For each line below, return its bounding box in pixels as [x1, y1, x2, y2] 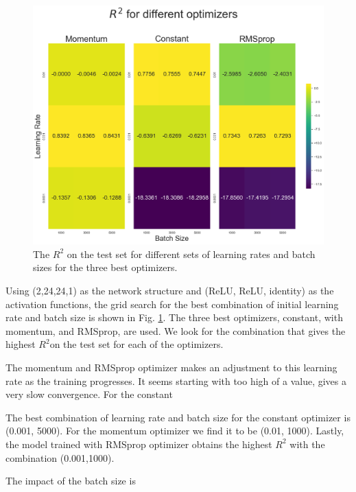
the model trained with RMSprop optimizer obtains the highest [5, 436, 272, 451]
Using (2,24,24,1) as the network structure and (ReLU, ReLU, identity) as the [5, 283, 334, 297]
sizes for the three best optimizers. [33, 260, 178, 274]
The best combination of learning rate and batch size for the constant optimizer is [5, 410, 351, 424]
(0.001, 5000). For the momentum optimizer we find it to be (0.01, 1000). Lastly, [5, 423, 344, 438]
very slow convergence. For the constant [5, 387, 173, 401]
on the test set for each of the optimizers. [49, 337, 224, 351]
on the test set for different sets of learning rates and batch [67, 246, 316, 261]
